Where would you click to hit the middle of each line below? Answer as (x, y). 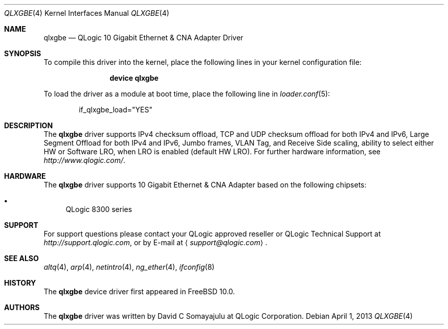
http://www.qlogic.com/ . (85, 160)
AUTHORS (22, 307)
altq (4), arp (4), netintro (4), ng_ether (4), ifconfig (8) (129, 267)
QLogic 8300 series (99, 209)
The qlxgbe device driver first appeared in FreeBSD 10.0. (139, 291)
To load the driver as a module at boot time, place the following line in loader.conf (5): (187, 94)
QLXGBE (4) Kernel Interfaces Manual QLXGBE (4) (87, 13)
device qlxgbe (134, 78)
